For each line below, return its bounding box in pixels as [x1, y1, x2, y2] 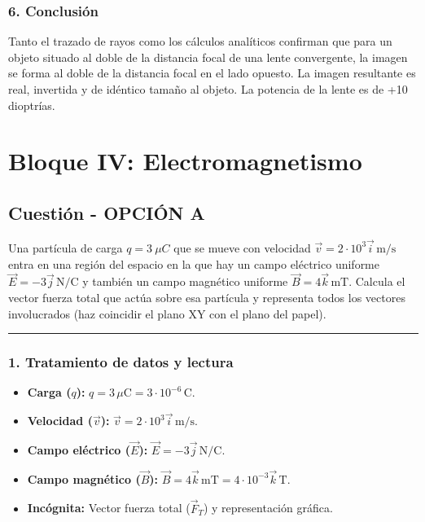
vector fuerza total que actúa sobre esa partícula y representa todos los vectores [8, 288, 405, 305]
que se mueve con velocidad [173, 239, 311, 256]
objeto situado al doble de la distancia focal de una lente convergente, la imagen [8, 48, 408, 65]
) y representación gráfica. [203, 499, 333, 516]
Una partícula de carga [8, 239, 123, 256]
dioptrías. [8, 96, 55, 113]
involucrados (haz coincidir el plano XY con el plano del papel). [8, 305, 326, 322]
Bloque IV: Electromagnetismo [8, 144, 362, 178]
